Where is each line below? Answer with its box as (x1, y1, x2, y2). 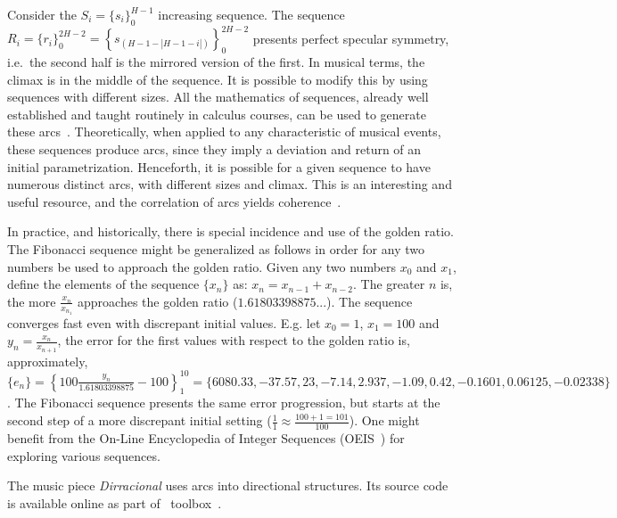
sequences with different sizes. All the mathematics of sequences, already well (7, 87, 429, 106)
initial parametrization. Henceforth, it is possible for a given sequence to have (7, 157, 431, 176)
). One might (349, 411, 420, 430)
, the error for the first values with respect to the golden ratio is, (57, 331, 410, 349)
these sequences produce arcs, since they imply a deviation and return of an (7, 140, 422, 159)
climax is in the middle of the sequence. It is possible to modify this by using (7, 70, 428, 88)
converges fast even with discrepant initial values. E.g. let (7, 313, 321, 332)
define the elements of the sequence (7, 275, 200, 293)
